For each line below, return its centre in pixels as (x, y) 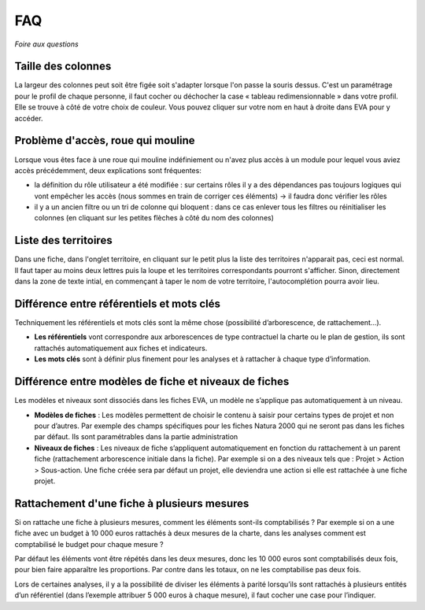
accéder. (29, 118)
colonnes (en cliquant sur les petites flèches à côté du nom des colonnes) (154, 218)
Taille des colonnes (63, 67)
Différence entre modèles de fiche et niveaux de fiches (152, 382)
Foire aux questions (46, 44)
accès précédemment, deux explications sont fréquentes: (108, 170)
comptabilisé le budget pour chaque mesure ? (89, 544)
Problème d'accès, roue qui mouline (105, 140)
